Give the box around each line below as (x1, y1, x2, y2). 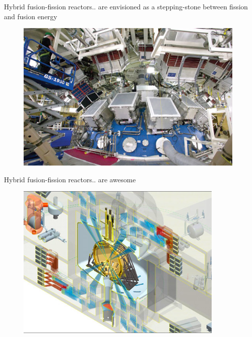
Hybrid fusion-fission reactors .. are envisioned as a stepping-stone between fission (4, 1, 248, 11)
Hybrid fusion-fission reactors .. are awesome (4, 174, 136, 184)
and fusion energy (4, 11, 58, 21)
